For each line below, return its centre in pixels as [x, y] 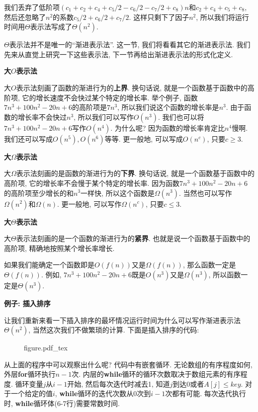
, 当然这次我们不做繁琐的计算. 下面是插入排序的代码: [114, 330]
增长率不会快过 [42, 117]
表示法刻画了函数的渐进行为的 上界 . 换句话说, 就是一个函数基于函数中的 [132, 87]
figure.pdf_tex [46, 348]
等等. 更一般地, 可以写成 [144, 138]
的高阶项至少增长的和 [39, 193]
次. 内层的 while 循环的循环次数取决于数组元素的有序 [156, 374]
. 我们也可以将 [181, 117]
